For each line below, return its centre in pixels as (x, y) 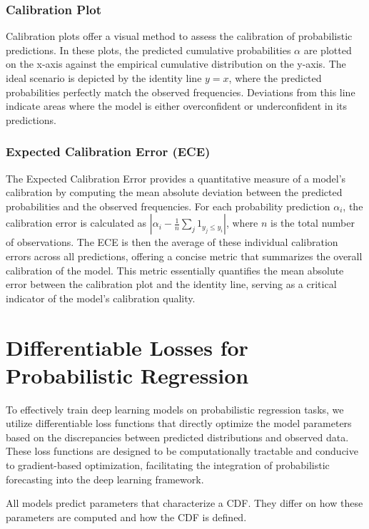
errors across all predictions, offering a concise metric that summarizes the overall (184, 256)
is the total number (313, 223)
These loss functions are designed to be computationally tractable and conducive (182, 451)
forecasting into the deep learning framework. (105, 479)
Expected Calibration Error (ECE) (108, 151)
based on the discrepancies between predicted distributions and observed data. (177, 437)
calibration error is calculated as (76, 223)
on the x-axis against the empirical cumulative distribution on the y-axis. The (176, 64)
